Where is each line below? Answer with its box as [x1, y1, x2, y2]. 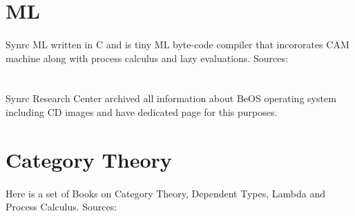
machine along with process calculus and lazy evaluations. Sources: [6, 50, 288, 65]
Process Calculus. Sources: [6, 199, 117, 214]
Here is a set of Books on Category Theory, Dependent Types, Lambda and [6, 186, 325, 200]
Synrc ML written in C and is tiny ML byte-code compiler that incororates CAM [6, 37, 349, 51]
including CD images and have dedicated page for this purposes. [6, 104, 278, 119]
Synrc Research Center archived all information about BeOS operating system [6, 91, 336, 106]
